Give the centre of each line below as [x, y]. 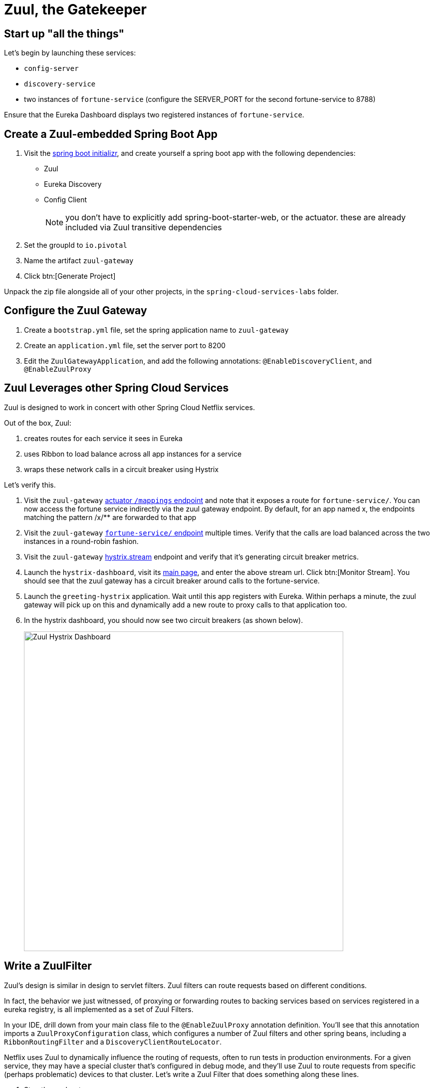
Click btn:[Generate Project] [70, 276]
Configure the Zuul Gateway [76, 311]
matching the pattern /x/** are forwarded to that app [110, 517]
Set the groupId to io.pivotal [76, 245]
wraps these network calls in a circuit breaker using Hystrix [121, 469]
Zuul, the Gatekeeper [75, 9]
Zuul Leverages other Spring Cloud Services [116, 388]
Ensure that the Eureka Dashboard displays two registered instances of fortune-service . [154, 115]
